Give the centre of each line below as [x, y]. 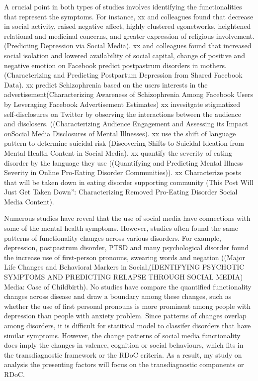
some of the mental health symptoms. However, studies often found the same [121, 228]
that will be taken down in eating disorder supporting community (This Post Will [129, 182]
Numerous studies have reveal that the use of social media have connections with [127, 218]
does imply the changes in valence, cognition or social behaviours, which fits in [124, 345]
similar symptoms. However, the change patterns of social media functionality [122, 335]
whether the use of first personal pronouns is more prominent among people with [128, 306]
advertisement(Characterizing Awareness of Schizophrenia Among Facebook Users [129, 94]
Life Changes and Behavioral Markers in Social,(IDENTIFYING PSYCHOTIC [124, 267]
